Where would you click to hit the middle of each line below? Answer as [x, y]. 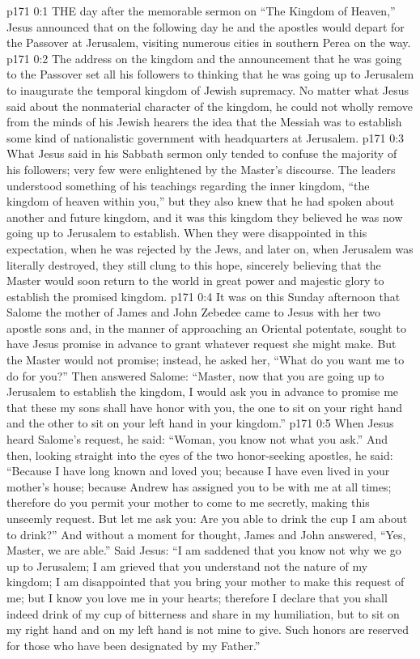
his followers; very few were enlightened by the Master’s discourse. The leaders [201, 169]
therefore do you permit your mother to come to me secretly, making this [188, 502]
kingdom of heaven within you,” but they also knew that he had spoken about [201, 201]
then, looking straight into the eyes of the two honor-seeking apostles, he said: [200, 455]
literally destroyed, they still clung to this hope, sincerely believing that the [194, 264]
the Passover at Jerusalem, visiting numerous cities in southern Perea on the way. [209, 43]
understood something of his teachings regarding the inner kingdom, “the [188, 185]
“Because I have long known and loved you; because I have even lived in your [198, 471]
